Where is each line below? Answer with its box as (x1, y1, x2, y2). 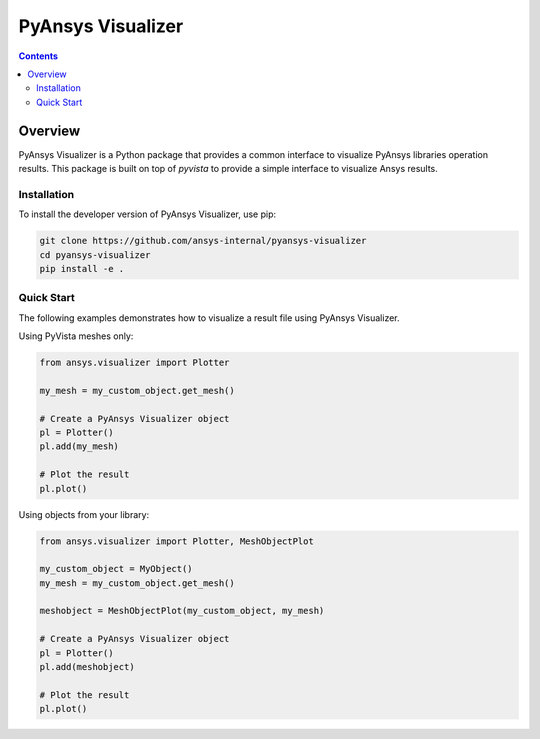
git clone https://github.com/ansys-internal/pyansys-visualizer (39, 235, 367, 247)
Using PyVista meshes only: (18, 330, 134, 342)
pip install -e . (39, 263, 125, 274)
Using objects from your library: (18, 508, 150, 520)
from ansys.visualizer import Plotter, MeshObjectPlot (39, 535, 314, 547)
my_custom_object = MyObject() (39, 563, 194, 575)
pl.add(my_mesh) (39, 441, 120, 452)
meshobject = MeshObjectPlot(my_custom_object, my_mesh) (39, 605, 325, 617)
